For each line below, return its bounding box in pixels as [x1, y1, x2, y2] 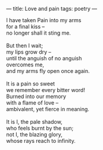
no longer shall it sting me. [6, 29, 71, 36]
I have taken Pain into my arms [6, 17, 82, 23]
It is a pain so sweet [6, 80, 55, 87]
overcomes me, [6, 61, 45, 68]
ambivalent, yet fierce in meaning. [6, 106, 89, 112]
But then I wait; [6, 42, 43, 49]
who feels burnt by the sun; [6, 125, 74, 131]
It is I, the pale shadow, [6, 118, 63, 125]
